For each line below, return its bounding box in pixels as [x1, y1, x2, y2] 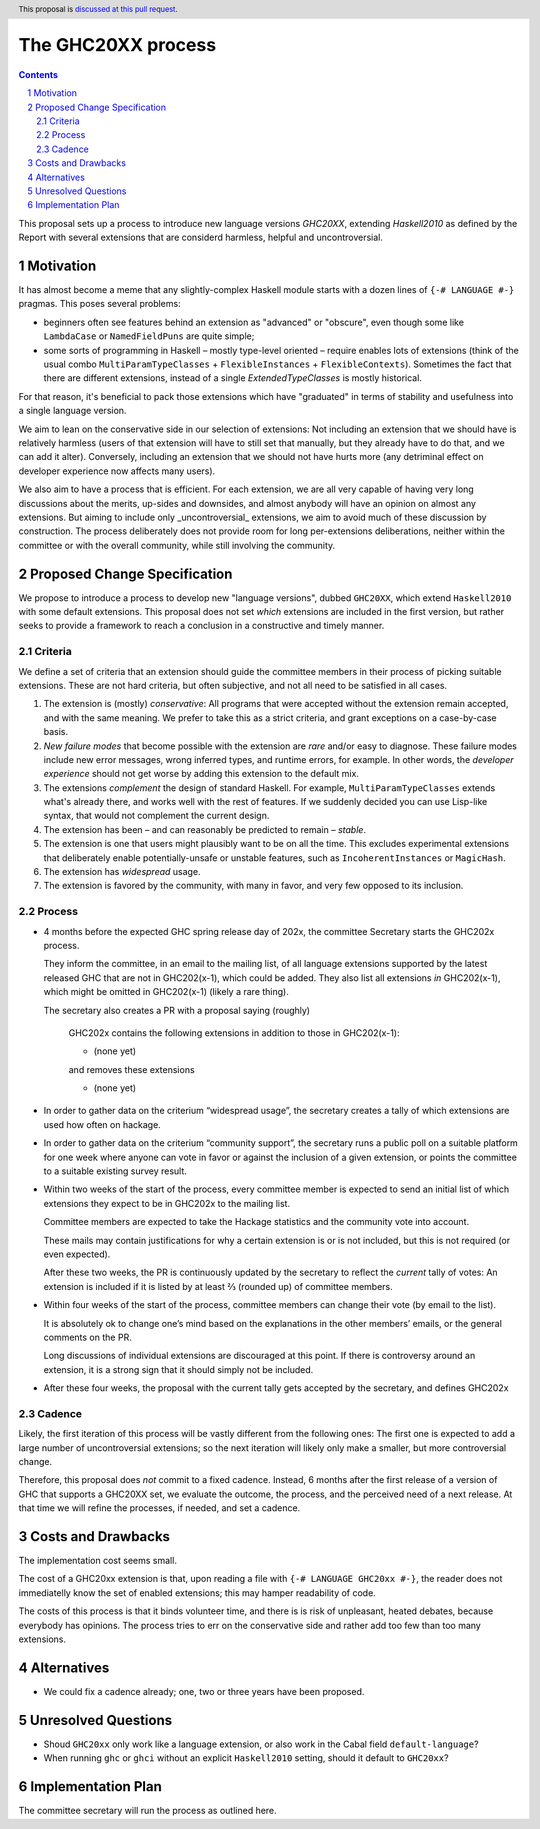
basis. [43, 726, 69, 738]
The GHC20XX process [18, 34, 217, 57]
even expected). [43, 1248, 111, 1260]
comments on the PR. [43, 1331, 132, 1343]
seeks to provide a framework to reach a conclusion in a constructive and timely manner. [18, 620, 385, 632]
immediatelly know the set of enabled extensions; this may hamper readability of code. [18, 1586, 377, 1599]
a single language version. [18, 405, 127, 417]
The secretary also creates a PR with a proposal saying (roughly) [43, 1004, 310, 1016]
